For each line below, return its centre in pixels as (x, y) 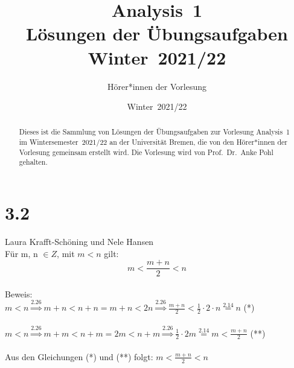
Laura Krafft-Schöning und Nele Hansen (79, 242)
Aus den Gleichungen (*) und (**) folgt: (79, 356)
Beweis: (19, 293)
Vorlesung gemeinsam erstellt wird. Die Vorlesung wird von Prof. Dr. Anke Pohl (146, 152)
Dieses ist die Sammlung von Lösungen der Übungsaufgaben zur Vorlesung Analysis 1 (154, 132)
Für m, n (21, 253)
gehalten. (33, 162)
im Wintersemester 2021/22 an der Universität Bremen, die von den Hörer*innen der (153, 142)
